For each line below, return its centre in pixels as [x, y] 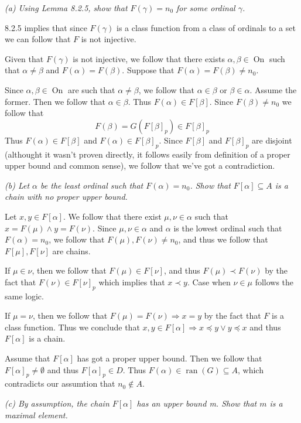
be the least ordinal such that [92, 185]
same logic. [24, 296]
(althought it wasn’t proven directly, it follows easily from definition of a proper [148, 154]
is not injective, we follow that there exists [149, 58]
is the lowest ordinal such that [228, 228]
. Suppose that [148, 70]
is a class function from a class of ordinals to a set [206, 27]
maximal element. [36, 415]
